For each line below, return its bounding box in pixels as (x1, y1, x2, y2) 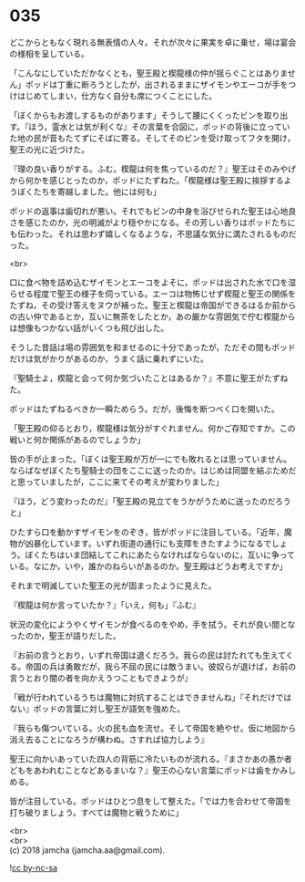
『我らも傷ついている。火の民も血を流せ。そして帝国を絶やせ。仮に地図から (9, 722, 297, 733)
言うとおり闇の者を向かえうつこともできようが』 (9, 672, 193, 683)
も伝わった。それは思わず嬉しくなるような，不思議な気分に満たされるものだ (9, 228, 297, 239)
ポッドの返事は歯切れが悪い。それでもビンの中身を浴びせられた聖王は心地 (9, 205, 289, 216)
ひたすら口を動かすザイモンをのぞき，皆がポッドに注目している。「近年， (9, 526, 285, 537)
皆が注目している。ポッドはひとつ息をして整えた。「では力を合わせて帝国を (9, 795, 292, 806)
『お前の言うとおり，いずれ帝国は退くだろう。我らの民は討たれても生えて (9, 649, 287, 660)
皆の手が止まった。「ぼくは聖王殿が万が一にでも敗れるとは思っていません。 (9, 453, 292, 464)
